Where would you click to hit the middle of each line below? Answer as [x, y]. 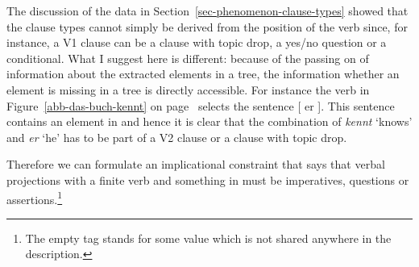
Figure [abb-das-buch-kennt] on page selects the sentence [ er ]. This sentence [201, 105]
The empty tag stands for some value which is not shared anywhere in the [208, 238]
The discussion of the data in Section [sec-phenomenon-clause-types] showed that [207, 10]
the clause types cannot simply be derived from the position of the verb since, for [207, 26]
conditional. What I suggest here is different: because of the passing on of [188, 58]
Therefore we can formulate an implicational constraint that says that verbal [196, 164]
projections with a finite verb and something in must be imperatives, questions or [208, 179]
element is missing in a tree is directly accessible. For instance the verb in [188, 89]
